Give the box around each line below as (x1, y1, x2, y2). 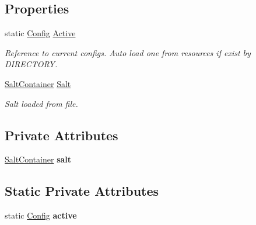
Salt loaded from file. (5, 97, 78, 109)
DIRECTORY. (5, 58, 58, 70)
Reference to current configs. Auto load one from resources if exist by (5, 46, 251, 58)
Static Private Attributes (5, 182, 159, 200)
